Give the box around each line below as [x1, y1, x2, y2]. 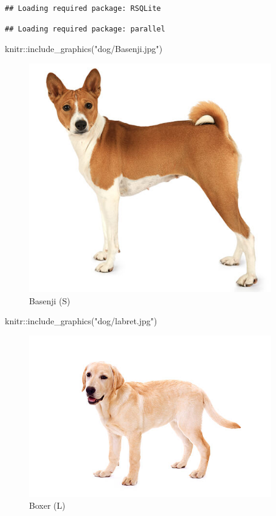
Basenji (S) [29, 294, 70, 307]
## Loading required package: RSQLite [5, 4, 161, 13]
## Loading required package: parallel [5, 24, 165, 33]
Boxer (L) [29, 499, 65, 512]
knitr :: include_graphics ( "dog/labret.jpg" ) [5, 315, 157, 327]
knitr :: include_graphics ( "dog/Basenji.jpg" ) [5, 42, 163, 55]
